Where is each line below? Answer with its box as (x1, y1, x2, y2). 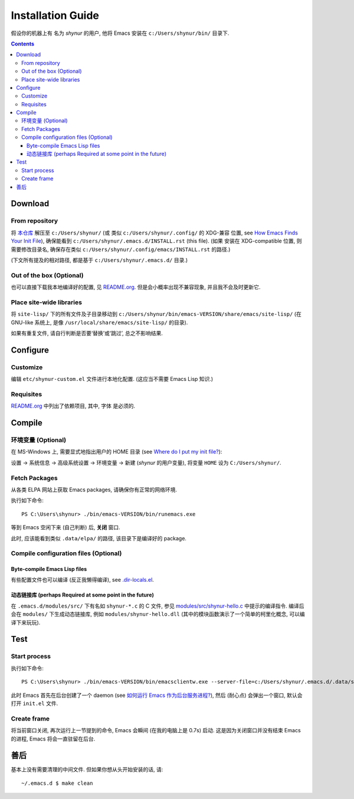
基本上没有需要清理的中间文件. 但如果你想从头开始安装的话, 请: (11, 766, 163, 773)
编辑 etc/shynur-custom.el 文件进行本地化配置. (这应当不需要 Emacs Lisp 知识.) (11, 376, 214, 383)
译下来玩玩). (11, 619, 41, 626)
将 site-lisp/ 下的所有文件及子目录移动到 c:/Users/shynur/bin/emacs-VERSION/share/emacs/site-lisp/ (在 (11, 311, 302, 318)
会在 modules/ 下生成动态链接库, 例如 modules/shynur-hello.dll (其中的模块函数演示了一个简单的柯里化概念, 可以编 (11, 611, 305, 618)
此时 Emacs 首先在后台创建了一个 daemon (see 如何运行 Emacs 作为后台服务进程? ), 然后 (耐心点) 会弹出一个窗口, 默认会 (11, 692, 303, 699)
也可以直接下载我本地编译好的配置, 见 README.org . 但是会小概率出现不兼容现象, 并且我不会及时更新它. (11, 283, 261, 291)
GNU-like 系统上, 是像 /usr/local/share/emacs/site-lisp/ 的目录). (11, 319, 188, 326)
